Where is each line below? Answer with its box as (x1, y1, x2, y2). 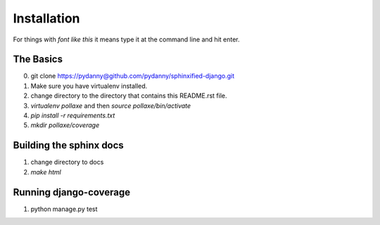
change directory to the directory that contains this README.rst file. (30, 91, 228, 100)
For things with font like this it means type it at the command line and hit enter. (13, 35, 240, 44)
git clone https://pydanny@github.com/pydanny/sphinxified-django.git (30, 72, 235, 80)
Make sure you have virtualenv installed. (30, 82, 148, 90)
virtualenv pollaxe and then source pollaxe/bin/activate (30, 101, 191, 110)
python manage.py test (30, 205, 98, 213)
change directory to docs (30, 158, 104, 167)
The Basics (13, 53, 63, 65)
